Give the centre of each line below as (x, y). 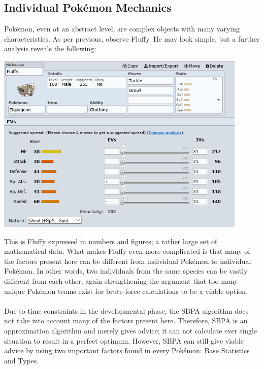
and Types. (22, 360)
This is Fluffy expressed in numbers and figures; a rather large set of (111, 241)
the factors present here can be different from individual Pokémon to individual (128, 261)
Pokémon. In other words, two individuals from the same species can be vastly (126, 271)
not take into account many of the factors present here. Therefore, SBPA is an (126, 321)
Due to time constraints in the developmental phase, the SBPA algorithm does (126, 310)
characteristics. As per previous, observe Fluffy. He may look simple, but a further (132, 38)
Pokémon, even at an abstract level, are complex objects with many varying (122, 29)
